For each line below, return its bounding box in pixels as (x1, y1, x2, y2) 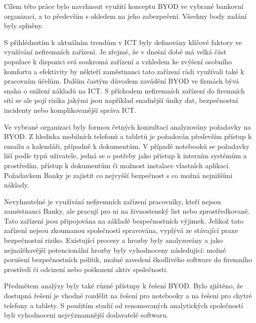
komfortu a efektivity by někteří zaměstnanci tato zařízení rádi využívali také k (4, 66, 244, 76)
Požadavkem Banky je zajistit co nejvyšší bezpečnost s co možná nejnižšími (4, 170, 233, 180)
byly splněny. (4, 20, 43, 31)
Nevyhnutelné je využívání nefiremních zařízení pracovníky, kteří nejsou (4, 196, 221, 206)
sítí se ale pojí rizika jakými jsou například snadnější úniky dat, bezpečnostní (4, 95, 238, 105)
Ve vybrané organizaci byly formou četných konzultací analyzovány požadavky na (4, 121, 251, 132)
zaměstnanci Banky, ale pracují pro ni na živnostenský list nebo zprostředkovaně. (4, 206, 250, 216)
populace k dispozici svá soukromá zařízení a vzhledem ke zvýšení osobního (4, 56, 232, 66)
